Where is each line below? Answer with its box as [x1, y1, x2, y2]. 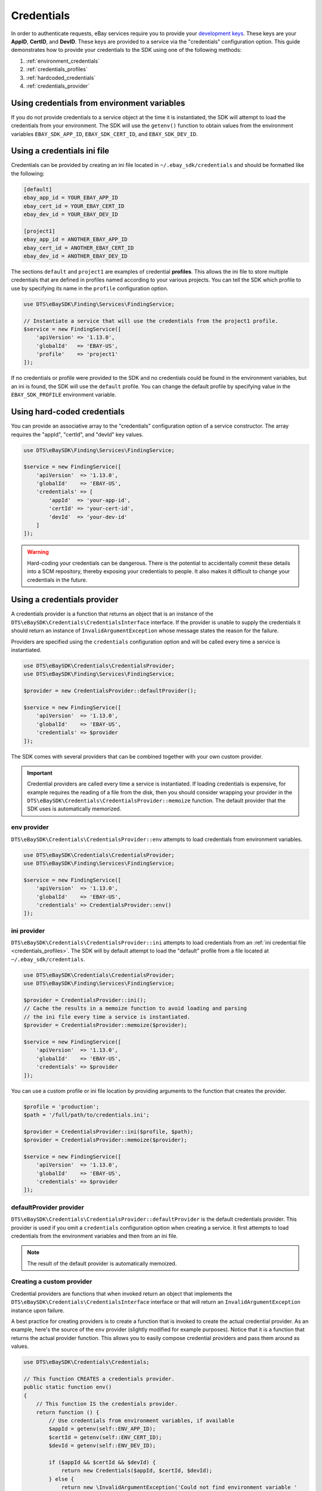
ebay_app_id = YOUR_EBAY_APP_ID [23, 194, 119, 201]
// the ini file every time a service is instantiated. [23, 1013, 191, 1020]
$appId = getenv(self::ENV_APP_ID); [48, 1425, 156, 1433]
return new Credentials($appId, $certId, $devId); [61, 1467, 213, 1474]
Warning [27, 549, 49, 556]
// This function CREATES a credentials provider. [23, 1375, 175, 1382]
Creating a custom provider [11, 1277, 92, 1286]
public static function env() [23, 1384, 112, 1391]
